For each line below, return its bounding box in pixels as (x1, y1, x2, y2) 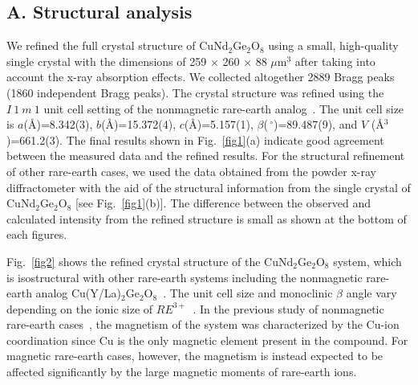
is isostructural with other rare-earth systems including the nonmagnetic (6, 268, 363, 285)
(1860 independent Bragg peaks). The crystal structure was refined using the (6, 84, 384, 100)
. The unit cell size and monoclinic (163, 285, 333, 301)
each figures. (6, 226, 67, 243)
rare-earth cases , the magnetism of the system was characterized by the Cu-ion (6, 316, 400, 333)
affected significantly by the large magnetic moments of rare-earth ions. (6, 363, 357, 380)
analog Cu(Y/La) (35, 285, 121, 301)
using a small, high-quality (268, 37, 399, 54)
